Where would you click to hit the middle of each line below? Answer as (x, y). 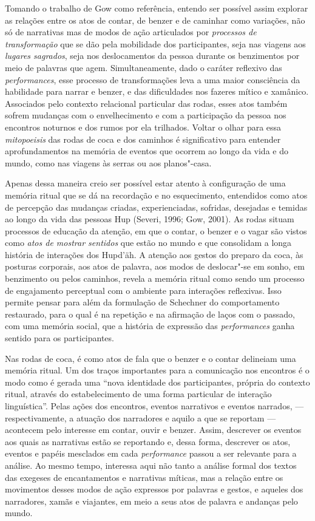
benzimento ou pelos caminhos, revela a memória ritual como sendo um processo (155, 278)
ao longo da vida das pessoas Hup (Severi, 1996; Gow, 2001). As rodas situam (150, 219)
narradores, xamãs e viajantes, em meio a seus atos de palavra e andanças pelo (151, 501)
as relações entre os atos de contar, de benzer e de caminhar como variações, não (155, 20)
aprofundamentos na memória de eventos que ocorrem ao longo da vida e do (147, 151)
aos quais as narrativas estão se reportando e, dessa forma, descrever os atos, (148, 441)
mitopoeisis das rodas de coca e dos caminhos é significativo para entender (143, 139)
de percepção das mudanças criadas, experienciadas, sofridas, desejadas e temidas (156, 207)
